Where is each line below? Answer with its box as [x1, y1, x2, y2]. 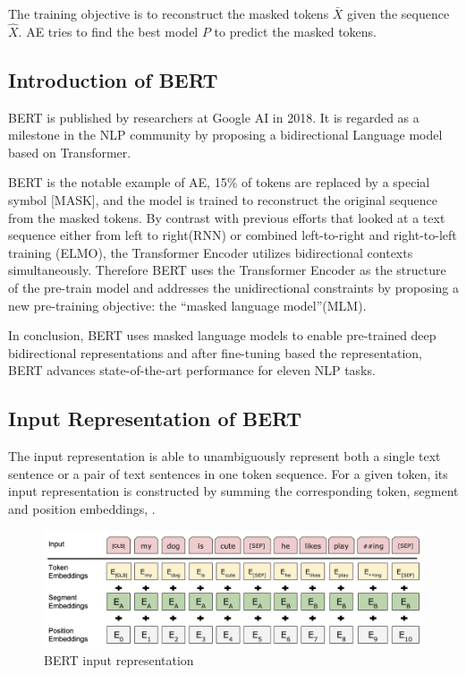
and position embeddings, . [8, 499, 156, 517]
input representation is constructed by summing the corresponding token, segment [8, 482, 459, 500]
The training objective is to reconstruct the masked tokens [8, 4, 329, 22]
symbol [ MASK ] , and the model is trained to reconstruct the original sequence [8, 190, 438, 209]
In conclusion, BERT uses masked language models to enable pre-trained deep [8, 326, 436, 345]
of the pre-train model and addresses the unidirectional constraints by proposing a [8, 278, 459, 296]
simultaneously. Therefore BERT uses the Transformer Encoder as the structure [8, 261, 446, 279]
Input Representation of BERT [8, 405, 302, 432]
